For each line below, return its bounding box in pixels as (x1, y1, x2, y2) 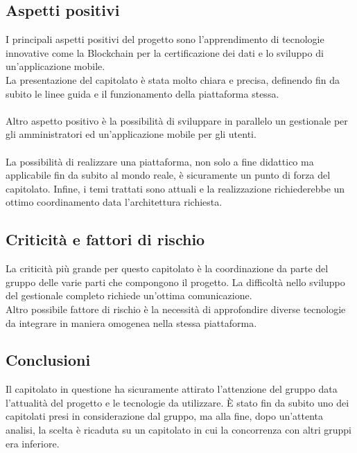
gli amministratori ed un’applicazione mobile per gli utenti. (6, 127, 256, 141)
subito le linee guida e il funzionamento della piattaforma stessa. (6, 86, 279, 100)
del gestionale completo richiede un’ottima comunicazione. (6, 288, 252, 303)
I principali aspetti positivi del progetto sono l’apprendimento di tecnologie (6, 32, 324, 46)
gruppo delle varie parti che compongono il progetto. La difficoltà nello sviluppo (6, 274, 345, 289)
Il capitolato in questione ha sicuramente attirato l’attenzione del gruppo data (6, 382, 338, 396)
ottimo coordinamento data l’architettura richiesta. (6, 195, 223, 209)
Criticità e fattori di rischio (6, 229, 205, 250)
